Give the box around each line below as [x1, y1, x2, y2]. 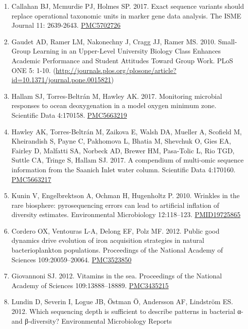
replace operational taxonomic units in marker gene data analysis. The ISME [11, 10, 242, 20]
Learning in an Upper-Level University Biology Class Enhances [33, 46, 221, 56]
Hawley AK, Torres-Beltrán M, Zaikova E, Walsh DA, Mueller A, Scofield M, [11, 126, 242, 136]
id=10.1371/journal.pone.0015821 [11, 74, 111, 85]
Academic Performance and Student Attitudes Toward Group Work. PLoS [11, 55, 233, 65]
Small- [218, 36, 237, 46]
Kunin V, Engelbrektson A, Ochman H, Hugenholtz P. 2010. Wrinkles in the [11, 190, 240, 201]
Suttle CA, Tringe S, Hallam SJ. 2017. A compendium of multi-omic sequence [11, 155, 244, 165]
